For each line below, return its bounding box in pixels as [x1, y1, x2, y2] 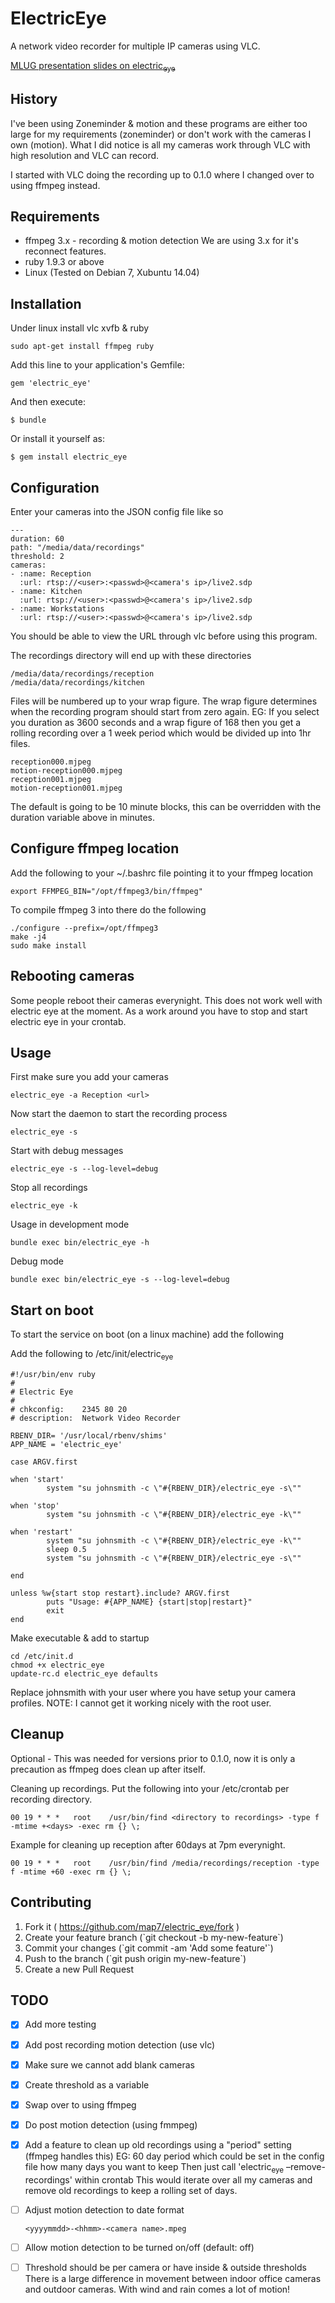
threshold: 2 [10, 551, 65, 561]
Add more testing [24, 2018, 97, 2031]
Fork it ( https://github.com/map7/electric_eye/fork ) [24, 1920, 240, 1932]
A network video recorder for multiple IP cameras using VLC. [10, 40, 261, 52]
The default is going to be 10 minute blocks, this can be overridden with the [10, 800, 322, 812]
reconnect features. [24, 245, 107, 257]
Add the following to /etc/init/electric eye [10, 1348, 174, 1362]
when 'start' [10, 1475, 65, 1485]
